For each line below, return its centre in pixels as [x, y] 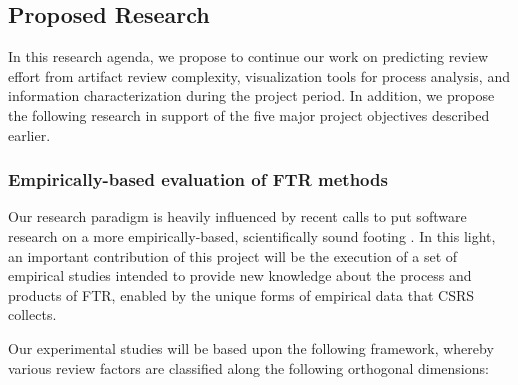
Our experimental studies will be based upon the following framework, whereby [251, 347]
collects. [32, 314]
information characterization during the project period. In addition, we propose [251, 95]
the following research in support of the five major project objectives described [249, 114]
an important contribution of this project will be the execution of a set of [233, 255]
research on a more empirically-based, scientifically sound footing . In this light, [252, 235]
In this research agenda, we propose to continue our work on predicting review [248, 56]
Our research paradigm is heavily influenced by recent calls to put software [237, 216]
